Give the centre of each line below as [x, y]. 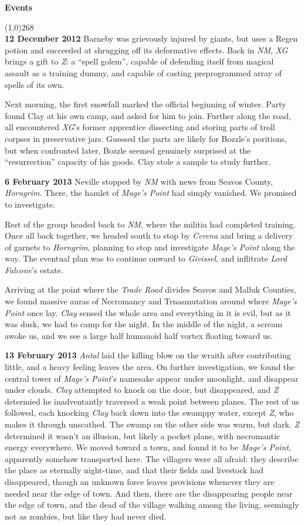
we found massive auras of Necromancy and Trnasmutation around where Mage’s [151, 301]
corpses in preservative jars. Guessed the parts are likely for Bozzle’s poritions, [146, 138]
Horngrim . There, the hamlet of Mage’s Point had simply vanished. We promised [151, 193]
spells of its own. [35, 84]
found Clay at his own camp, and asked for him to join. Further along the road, [148, 115]
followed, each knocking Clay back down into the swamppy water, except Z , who [149, 413]
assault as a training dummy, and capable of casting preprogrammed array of [143, 72]
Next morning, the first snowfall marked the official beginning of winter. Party [145, 104]
